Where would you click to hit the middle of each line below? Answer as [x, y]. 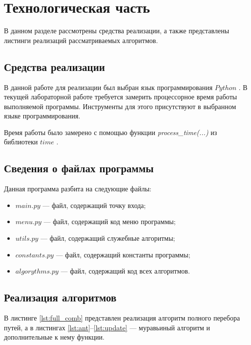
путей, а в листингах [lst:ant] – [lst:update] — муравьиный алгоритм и [107, 327]
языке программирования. [42, 116]
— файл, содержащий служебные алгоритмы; [108, 238]
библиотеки [21, 142]
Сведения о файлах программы [79, 168]
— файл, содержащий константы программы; [123, 254]
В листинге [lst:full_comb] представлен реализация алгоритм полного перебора [122, 318]
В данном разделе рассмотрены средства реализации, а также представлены [117, 31]
